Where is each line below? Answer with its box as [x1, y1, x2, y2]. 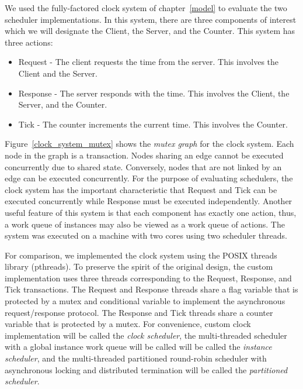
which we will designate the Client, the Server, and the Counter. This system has [5, 25, 295, 37]
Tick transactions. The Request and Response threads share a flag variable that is [5, 283, 298, 295]
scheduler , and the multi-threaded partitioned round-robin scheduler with [5, 352, 267, 364]
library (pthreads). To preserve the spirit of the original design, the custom [5, 260, 273, 273]
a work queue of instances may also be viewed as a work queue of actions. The [5, 218, 285, 230]
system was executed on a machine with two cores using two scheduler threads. [5, 229, 287, 242]
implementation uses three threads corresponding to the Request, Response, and [5, 271, 292, 284]
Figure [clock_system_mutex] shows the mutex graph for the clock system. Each [5, 137, 294, 150]
